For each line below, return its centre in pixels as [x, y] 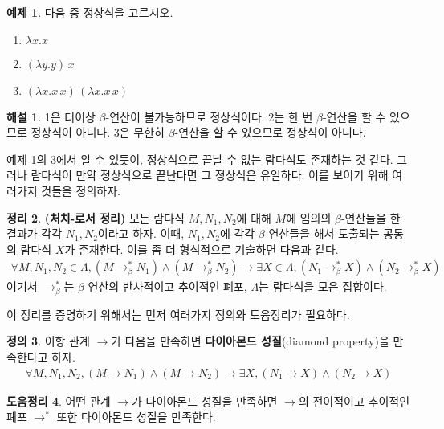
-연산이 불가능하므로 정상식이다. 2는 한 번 [209, 116]
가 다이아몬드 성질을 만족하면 [205, 400]
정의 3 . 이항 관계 [48, 341]
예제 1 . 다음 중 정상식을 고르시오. [90, 12]
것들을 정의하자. [81, 190]
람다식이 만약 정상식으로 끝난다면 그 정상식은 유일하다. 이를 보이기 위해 [210, 175]
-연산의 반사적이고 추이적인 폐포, [165, 286]
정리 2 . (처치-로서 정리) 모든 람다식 [96, 217]
